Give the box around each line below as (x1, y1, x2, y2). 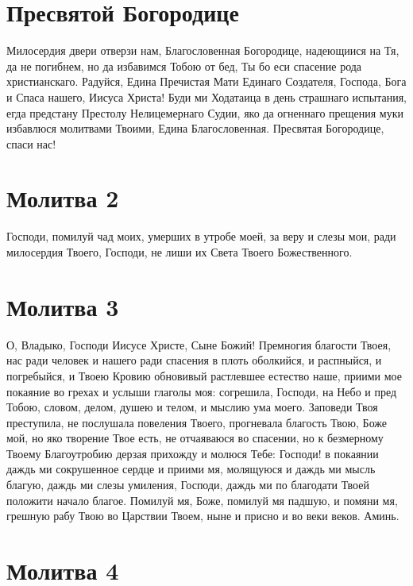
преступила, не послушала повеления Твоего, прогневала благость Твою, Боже (6, 414, 387, 430)
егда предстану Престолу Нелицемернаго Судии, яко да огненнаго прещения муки (6, 104, 404, 121)
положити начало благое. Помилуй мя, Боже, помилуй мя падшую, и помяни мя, (6, 492, 398, 508)
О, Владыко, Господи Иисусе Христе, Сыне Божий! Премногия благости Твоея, (6, 336, 392, 353)
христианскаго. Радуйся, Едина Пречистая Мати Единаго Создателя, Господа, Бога (6, 73, 407, 90)
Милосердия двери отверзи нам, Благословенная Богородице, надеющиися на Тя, (6, 42, 399, 59)
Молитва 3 (6, 290, 119, 322)
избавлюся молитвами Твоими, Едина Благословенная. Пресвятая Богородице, (6, 120, 384, 137)
